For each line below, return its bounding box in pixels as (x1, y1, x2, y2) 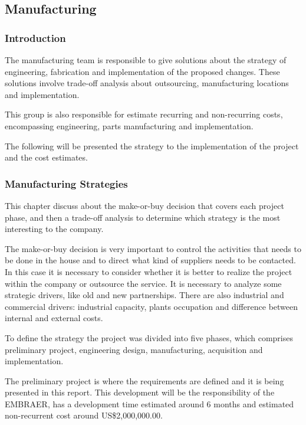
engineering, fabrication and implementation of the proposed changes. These (5, 65, 280, 77)
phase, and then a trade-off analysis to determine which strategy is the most (5, 211, 281, 223)
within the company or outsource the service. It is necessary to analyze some (5, 277, 282, 289)
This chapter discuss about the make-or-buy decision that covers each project (5, 199, 284, 211)
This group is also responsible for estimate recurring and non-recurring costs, (5, 108, 283, 120)
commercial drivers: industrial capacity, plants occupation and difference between (5, 300, 298, 312)
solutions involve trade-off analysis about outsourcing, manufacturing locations (5, 77, 289, 89)
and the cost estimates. (5, 151, 88, 164)
